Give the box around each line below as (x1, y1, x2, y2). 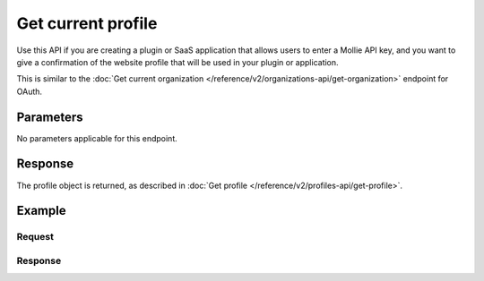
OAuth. (16, 86, 43, 97)
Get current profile (16, 13, 158, 33)
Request (16, 231, 54, 243)
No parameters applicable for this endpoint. (16, 132, 178, 143)
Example (16, 203, 66, 218)
